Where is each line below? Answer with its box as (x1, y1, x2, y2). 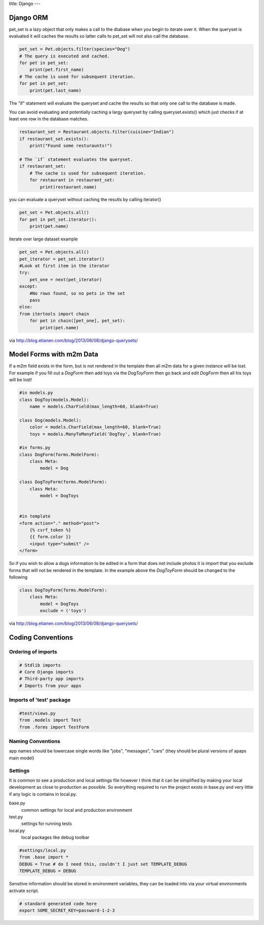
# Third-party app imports (19, 676, 84, 682)
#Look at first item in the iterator (19, 263, 110, 268)
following (9, 574, 28, 580)
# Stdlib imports (19, 662, 61, 668)
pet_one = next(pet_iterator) (29, 277, 102, 282)
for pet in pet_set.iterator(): (19, 216, 97, 222)
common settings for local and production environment (21, 807, 132, 813)
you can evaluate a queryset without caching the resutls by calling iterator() (9, 197, 161, 203)
